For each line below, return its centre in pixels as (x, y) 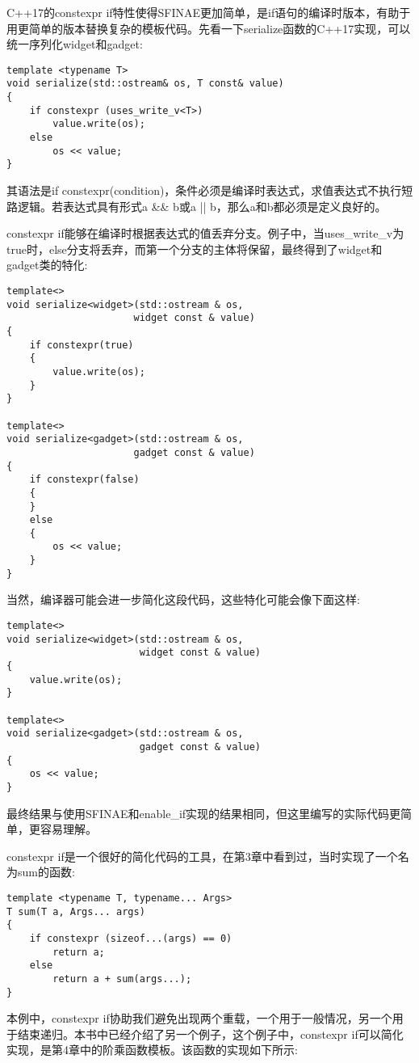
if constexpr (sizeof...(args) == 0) (131, 938)
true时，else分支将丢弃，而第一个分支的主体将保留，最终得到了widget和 (195, 249)
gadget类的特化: (47, 265)
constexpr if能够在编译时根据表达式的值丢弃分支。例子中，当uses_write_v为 (205, 233)
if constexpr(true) (82, 345)
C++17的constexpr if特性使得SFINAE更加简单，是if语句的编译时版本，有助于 (209, 12)
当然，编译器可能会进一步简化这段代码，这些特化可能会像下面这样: (183, 599)
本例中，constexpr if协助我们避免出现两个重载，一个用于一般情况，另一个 (199, 1018)
